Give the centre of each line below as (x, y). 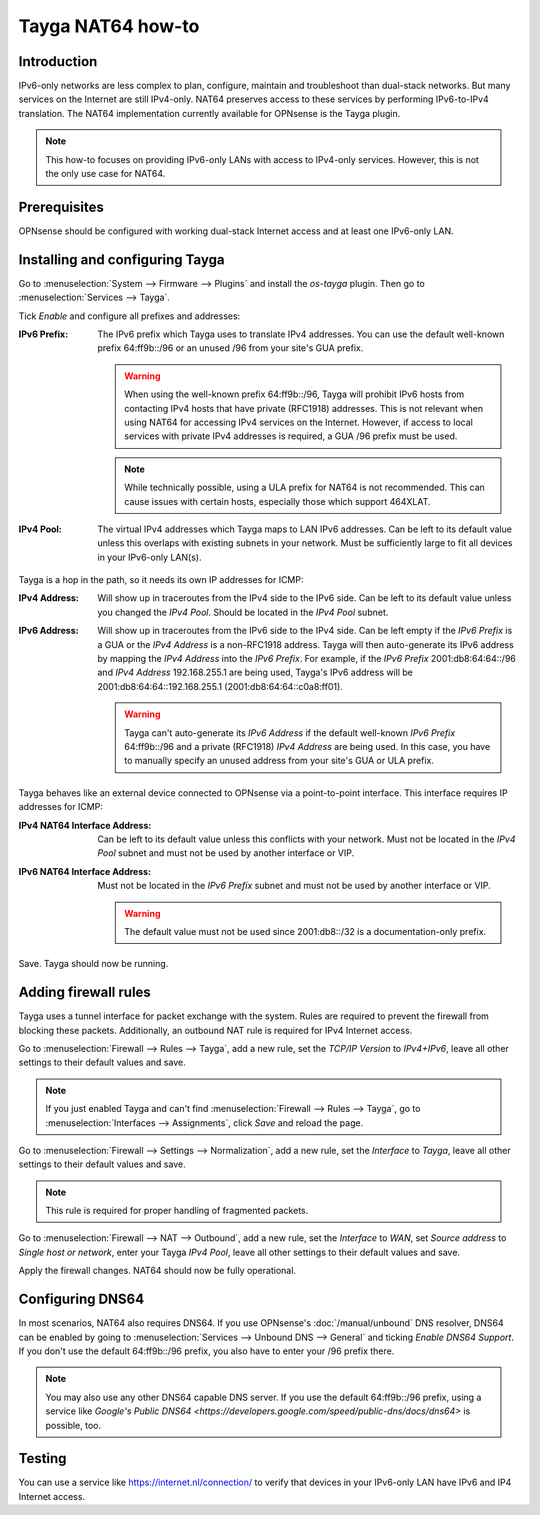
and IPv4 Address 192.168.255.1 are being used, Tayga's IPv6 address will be (255, 672)
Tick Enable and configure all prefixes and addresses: (129, 316)
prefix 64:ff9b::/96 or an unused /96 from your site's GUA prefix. (230, 348)
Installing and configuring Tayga (121, 259)
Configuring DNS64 (81, 1299)
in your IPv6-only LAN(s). (149, 557)
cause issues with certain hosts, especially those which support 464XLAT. (277, 501)
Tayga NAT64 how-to (109, 26)
